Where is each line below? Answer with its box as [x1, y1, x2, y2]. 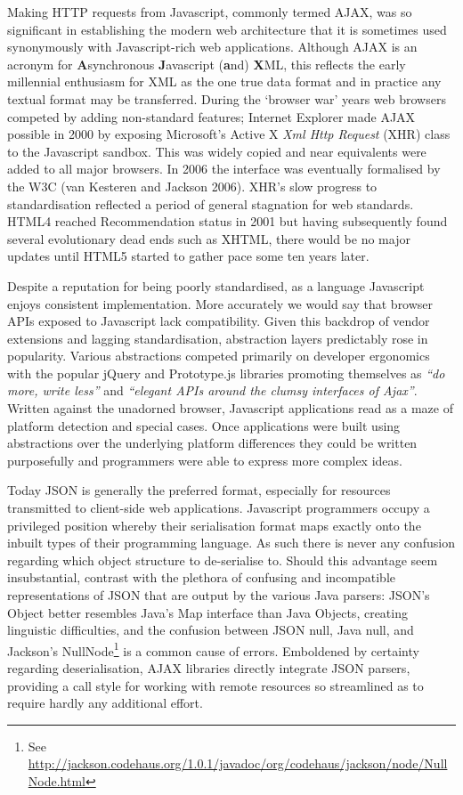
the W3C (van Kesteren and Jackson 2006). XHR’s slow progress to [7, 176, 378, 195]
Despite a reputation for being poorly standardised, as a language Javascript [7, 276, 425, 295]
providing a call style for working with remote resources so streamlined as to [7, 676, 424, 694]
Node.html [28, 772, 85, 790]
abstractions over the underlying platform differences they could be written [7, 434, 418, 452]
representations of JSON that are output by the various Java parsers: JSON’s [7, 586, 430, 604]
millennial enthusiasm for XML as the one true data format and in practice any [7, 72, 442, 91]
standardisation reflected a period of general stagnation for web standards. [7, 194, 414, 213]
